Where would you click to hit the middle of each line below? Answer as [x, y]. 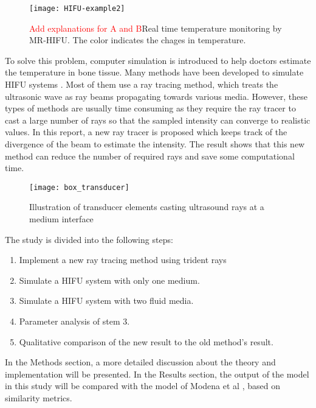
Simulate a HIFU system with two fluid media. [106, 301]
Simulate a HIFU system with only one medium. [109, 280]
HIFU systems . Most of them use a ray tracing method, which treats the [142, 84]
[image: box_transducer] [79, 187]
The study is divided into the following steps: [89, 239]
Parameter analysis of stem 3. [74, 321]
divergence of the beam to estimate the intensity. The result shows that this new [155, 144]
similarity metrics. [39, 397]
